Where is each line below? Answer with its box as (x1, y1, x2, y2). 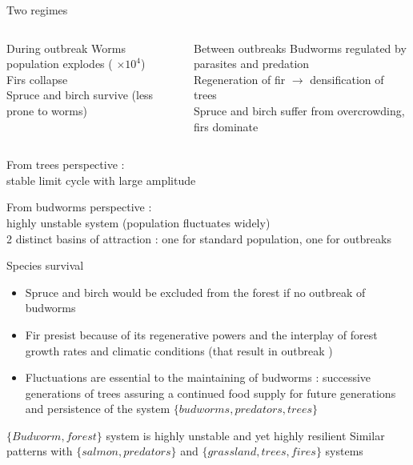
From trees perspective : (6, 156, 125, 173)
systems (325, 443, 363, 459)
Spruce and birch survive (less (6, 86, 154, 103)
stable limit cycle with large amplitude (6, 171, 196, 188)
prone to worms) (6, 102, 87, 118)
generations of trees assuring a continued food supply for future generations (25, 384, 396, 401)
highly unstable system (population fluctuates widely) (6, 214, 271, 230)
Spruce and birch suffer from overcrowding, (193, 102, 405, 118)
